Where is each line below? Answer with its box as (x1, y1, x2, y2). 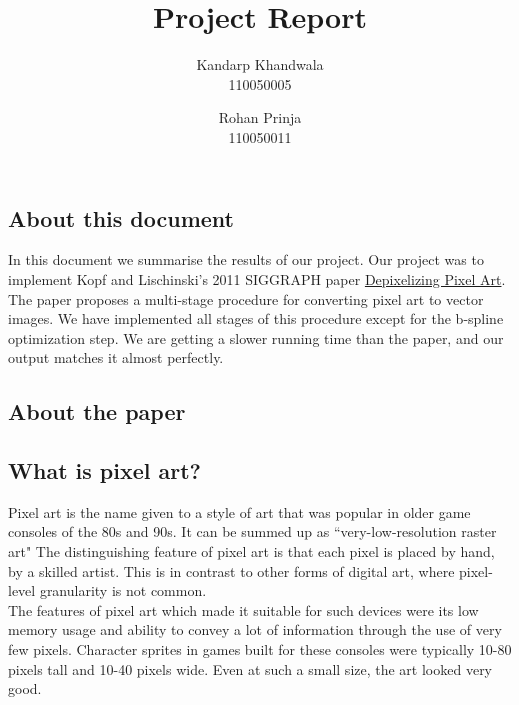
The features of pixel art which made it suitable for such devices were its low (8, 599, 479, 620)
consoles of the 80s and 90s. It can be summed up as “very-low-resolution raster (8, 521, 497, 542)
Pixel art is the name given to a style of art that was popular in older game (8, 501, 471, 522)
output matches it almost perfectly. (8, 347, 224, 368)
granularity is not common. (39, 580, 207, 601)
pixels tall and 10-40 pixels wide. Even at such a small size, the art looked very (8, 658, 493, 679)
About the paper (8, 396, 186, 427)
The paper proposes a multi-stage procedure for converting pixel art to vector (8, 288, 484, 309)
